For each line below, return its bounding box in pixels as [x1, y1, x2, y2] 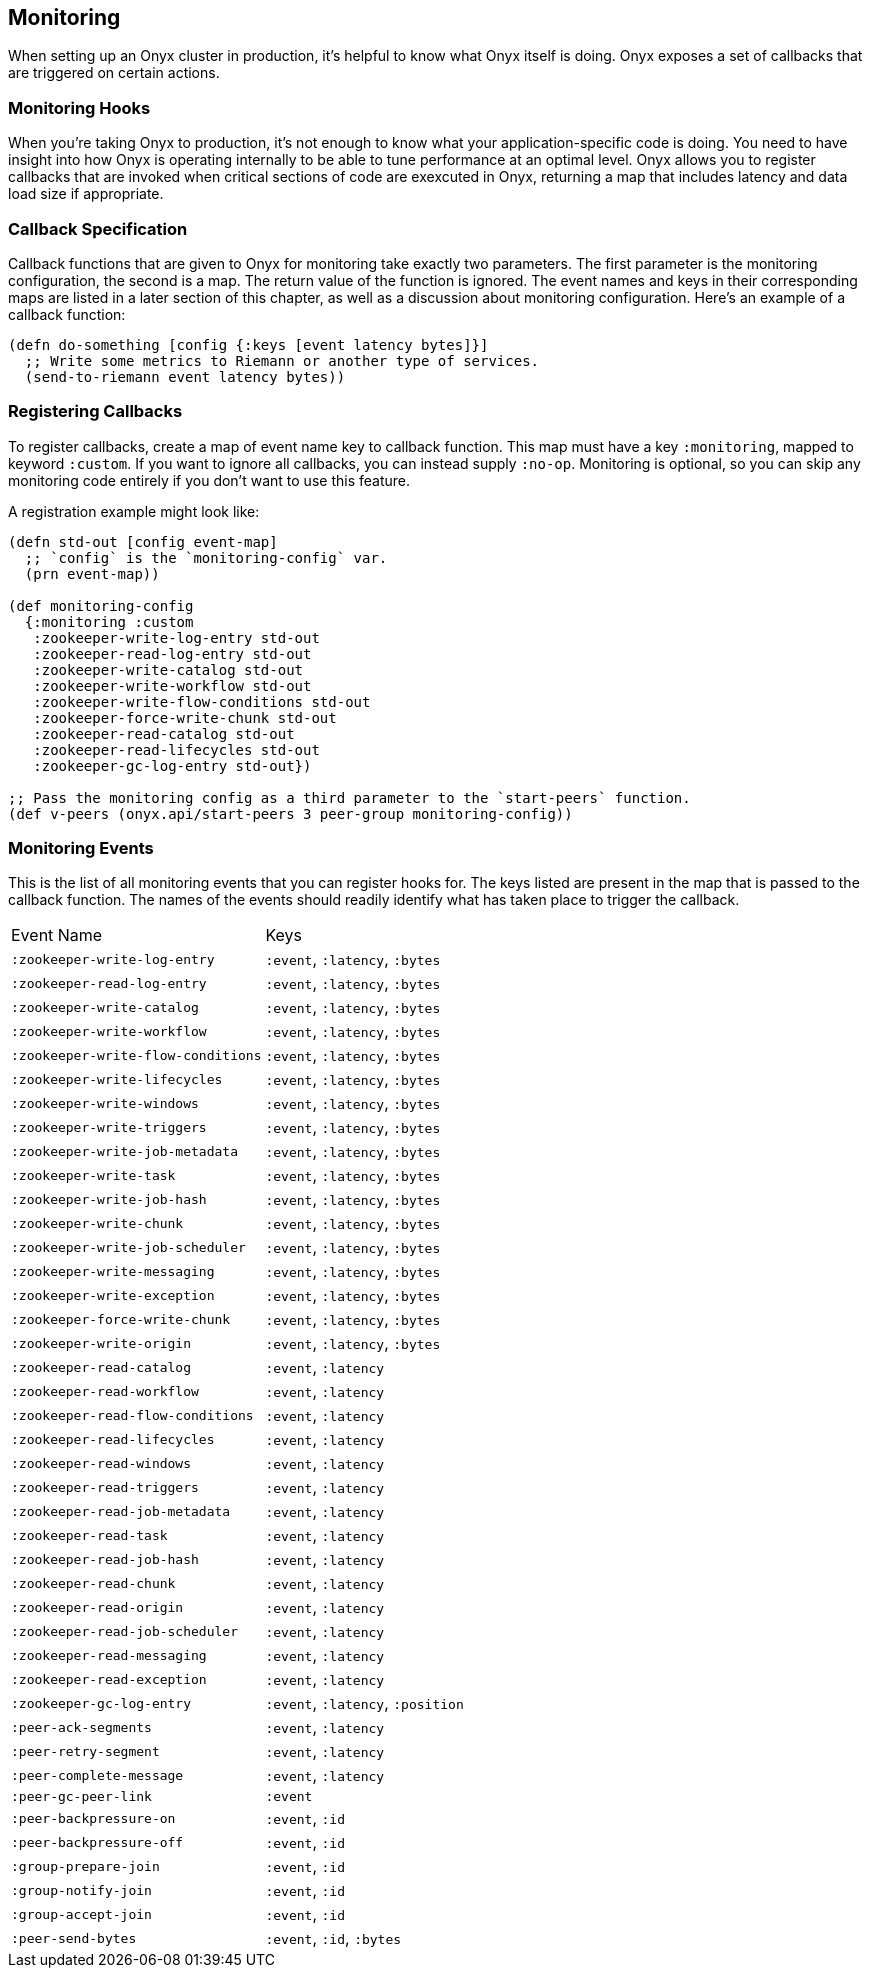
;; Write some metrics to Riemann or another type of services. [24, 352, 540, 369]
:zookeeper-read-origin [11, 1599, 184, 1615]
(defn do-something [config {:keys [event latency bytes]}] [8, 336, 489, 353]
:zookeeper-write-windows [11, 1095, 199, 1111]
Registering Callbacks [8, 401, 183, 422]
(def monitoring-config [8, 597, 194, 614]
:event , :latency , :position [265, 1693, 464, 1714]
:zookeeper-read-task [11, 1527, 168, 1543]
